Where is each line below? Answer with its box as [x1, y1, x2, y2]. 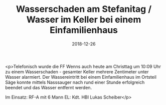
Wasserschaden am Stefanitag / [15, 3, 152, 15]
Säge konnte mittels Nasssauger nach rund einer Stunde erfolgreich [5, 79, 145, 85]
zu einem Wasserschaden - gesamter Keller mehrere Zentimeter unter [5, 68, 149, 75]
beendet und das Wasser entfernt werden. [5, 84, 92, 90]
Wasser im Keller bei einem [26, 14, 141, 25]
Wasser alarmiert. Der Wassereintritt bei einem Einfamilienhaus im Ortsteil [5, 74, 157, 80]
